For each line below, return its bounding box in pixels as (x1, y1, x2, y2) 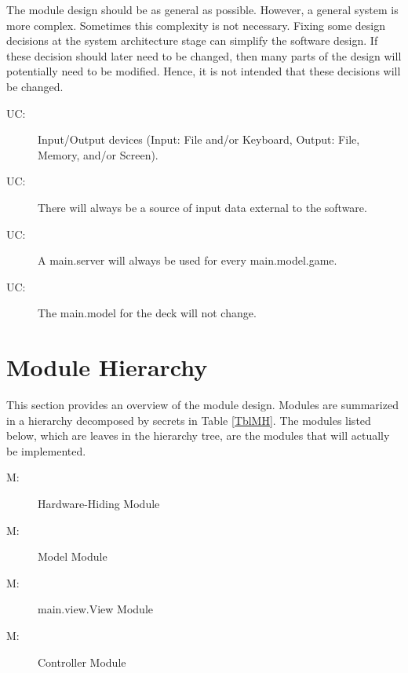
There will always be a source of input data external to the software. (38, 199, 367, 215)
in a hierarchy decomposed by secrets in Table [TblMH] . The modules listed (6, 411, 371, 428)
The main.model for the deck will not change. (38, 305, 257, 321)
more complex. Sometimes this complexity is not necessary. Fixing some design (6, 16, 385, 33)
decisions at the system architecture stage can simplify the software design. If (6, 32, 378, 49)
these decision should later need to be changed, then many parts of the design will (6, 47, 402, 64)
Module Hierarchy (6, 351, 208, 383)
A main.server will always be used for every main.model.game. (38, 252, 337, 269)
